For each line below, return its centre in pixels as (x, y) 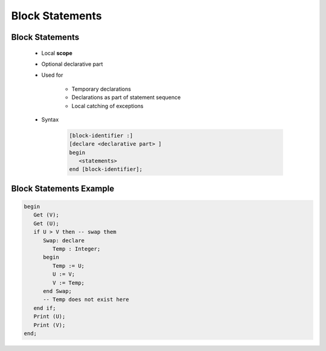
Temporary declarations (101, 89)
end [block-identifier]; (106, 169)
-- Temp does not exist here (86, 300)
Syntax (50, 119)
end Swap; (58, 291)
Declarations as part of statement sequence (126, 97)
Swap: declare (64, 240)
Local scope (57, 53)
